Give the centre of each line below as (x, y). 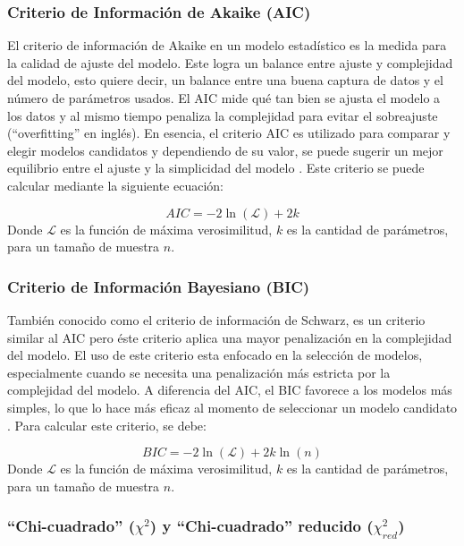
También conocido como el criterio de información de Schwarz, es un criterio (216, 319)
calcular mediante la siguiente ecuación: (115, 185)
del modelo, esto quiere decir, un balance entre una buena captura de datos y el (225, 80)
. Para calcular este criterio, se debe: (107, 425)
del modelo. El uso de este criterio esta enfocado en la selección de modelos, (215, 355)
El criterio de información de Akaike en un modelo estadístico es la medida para (227, 45)
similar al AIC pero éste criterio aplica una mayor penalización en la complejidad (230, 337)
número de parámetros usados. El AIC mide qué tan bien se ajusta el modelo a (224, 98)
